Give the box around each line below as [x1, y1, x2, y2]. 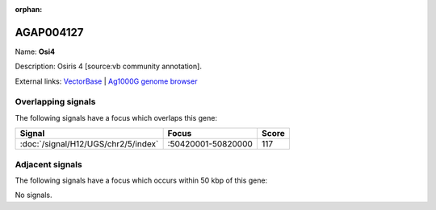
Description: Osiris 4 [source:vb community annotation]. [15, 61, 202, 72]
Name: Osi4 [15, 47, 56, 56]
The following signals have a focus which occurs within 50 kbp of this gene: [15, 175, 268, 185]
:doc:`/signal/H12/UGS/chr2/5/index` [19, 138, 159, 150]
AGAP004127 [15, 25, 84, 39]
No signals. [15, 190, 52, 200]
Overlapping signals [15, 97, 96, 108]
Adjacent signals [15, 159, 82, 170]
